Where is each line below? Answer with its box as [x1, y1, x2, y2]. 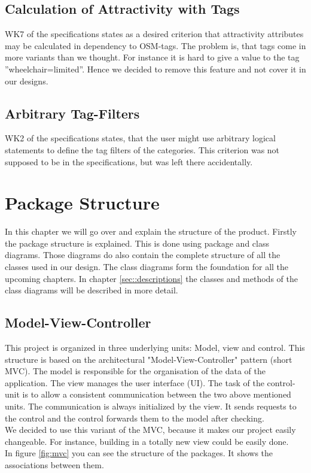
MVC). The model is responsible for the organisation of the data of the [5, 365, 266, 377]
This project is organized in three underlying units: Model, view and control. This [5, 341, 305, 354]
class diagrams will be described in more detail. [5, 284, 178, 296]
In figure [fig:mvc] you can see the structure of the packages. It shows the [5, 447, 273, 459]
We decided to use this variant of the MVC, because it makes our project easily [5, 423, 296, 436]
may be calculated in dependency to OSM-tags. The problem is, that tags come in [5, 39, 306, 51]
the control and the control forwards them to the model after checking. [5, 411, 264, 424]
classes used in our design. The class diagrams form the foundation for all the [5, 260, 289, 273]
